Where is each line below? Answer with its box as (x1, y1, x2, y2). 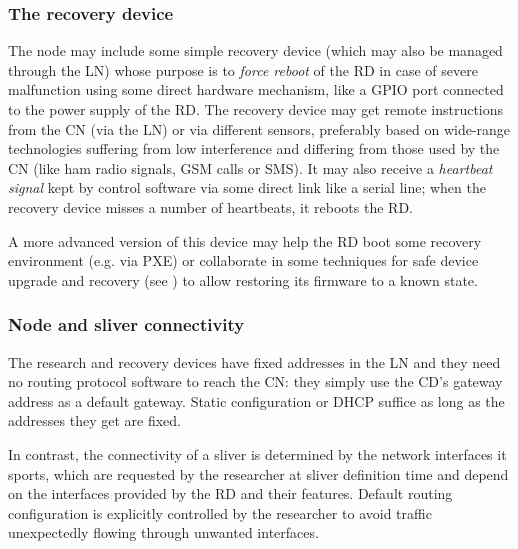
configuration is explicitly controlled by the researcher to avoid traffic (8, 502, 432, 523)
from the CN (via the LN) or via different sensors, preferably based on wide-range (8, 118, 511, 139)
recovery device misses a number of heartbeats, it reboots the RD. (8, 196, 413, 217)
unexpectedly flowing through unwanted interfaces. (8, 522, 319, 543)
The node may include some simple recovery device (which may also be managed (8, 40, 503, 61)
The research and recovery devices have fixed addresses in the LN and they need (8, 351, 501, 372)
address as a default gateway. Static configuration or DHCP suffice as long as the (8, 390, 505, 411)
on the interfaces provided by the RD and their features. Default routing (8, 483, 453, 504)
